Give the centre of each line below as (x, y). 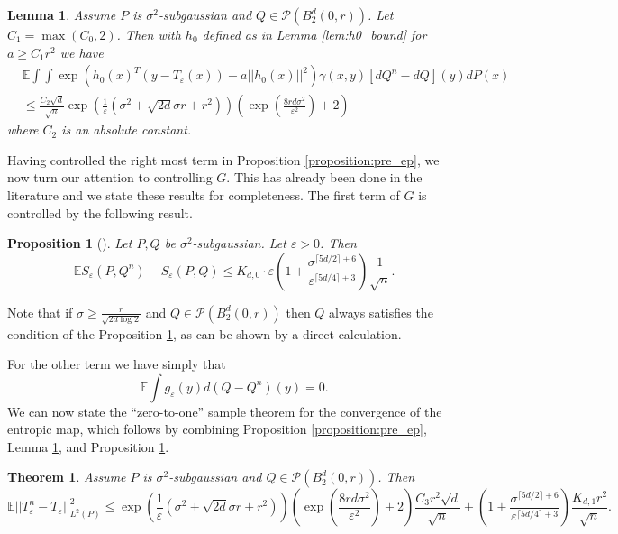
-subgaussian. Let (239, 243)
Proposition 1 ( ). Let (70, 243)
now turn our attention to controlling (110, 177)
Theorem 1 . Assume (67, 477)
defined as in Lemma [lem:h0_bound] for (314, 34)
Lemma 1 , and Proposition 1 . (88, 446)
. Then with (149, 34)
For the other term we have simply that (117, 364)
